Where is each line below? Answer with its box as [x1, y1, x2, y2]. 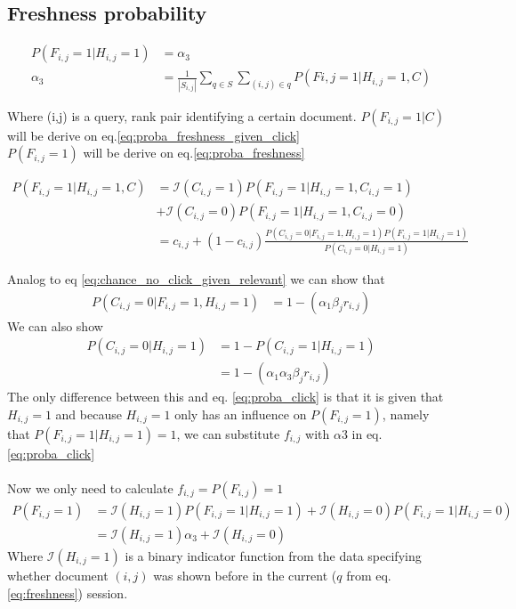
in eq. [351, 424, 383, 443]
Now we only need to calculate [7, 478, 173, 497]
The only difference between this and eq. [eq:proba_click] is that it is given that [7, 387, 444, 406]
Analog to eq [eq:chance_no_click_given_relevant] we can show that [7, 269, 385, 288]
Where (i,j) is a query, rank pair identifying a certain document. [7, 106, 357, 125]
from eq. [346, 566, 391, 585]
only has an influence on [174, 404, 307, 423]
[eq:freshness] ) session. [7, 583, 128, 602]
